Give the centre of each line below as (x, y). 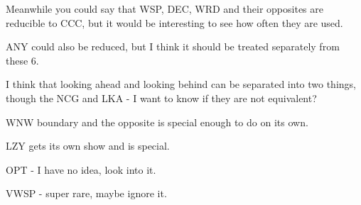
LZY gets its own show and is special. (88, 146)
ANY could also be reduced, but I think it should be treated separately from (173, 46)
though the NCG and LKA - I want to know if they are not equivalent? (161, 98)
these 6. (22, 60)
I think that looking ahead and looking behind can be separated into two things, (181, 84)
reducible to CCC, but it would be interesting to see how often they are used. (174, 22)
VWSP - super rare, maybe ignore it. (86, 193)
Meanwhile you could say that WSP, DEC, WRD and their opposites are (165, 9)
